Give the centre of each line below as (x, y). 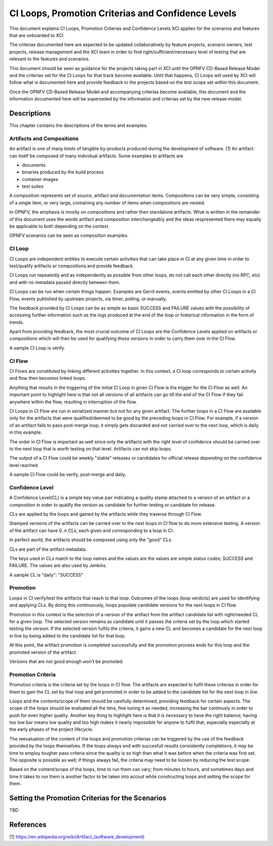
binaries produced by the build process (63, 172)
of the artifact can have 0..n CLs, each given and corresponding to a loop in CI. (92, 531)
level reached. (24, 465)
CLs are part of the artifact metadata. (48, 549)
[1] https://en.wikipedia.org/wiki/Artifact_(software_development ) (77, 837)
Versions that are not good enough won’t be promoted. (66, 661)
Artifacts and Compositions (44, 138)
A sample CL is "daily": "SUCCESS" (46, 575)
